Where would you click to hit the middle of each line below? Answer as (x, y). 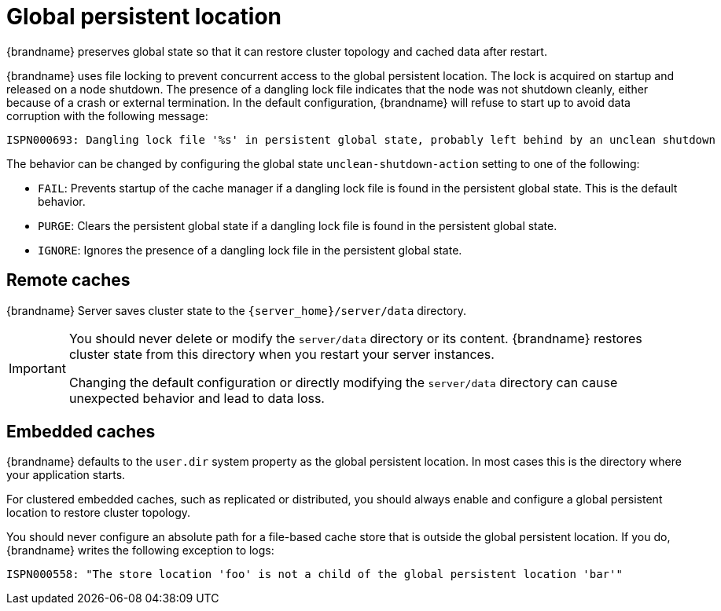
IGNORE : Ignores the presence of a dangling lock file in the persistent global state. (250, 250)
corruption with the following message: (107, 115)
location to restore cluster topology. (99, 513)
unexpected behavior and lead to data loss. (197, 398)
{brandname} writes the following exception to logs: (140, 551)
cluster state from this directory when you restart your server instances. (281, 354)
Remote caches (68, 280)
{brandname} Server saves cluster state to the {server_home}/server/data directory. (237, 310)
